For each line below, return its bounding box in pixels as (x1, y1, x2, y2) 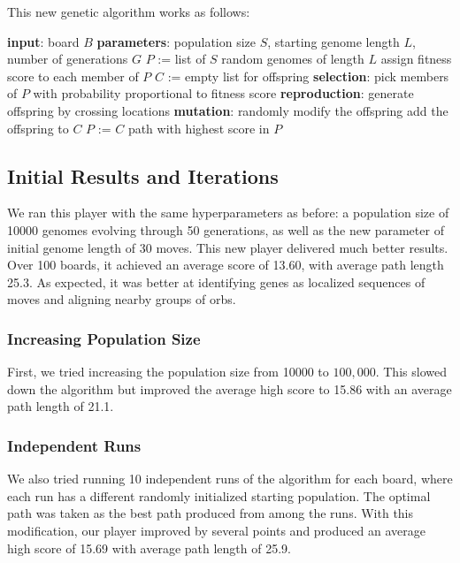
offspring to (7, 118, 69, 137)
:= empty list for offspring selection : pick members (167, 66, 449, 85)
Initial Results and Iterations (7, 162, 279, 189)
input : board (7, 32, 80, 50)
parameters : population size (96, 32, 257, 50)
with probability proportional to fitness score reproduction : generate (33, 84, 414, 103)
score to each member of (7, 66, 139, 85)
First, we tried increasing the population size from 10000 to (7, 362, 329, 381)
